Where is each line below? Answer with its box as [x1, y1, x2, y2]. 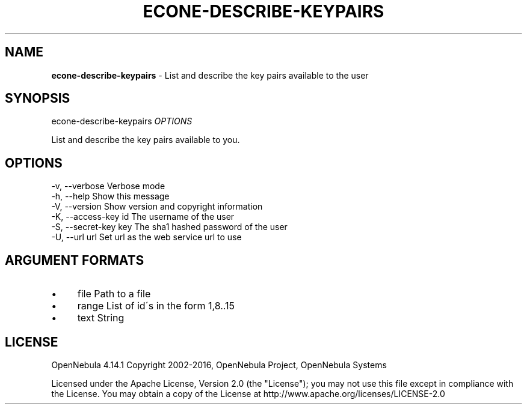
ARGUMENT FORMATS [5, 252, 144, 268]
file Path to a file [77, 288, 151, 300]
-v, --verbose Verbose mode [51, 181, 165, 192]
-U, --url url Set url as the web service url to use [51, 232, 242, 243]
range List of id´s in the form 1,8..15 [77, 300, 235, 312]
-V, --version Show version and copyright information [51, 201, 263, 212]
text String [77, 312, 125, 324]
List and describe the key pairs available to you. [51, 135, 240, 145]
